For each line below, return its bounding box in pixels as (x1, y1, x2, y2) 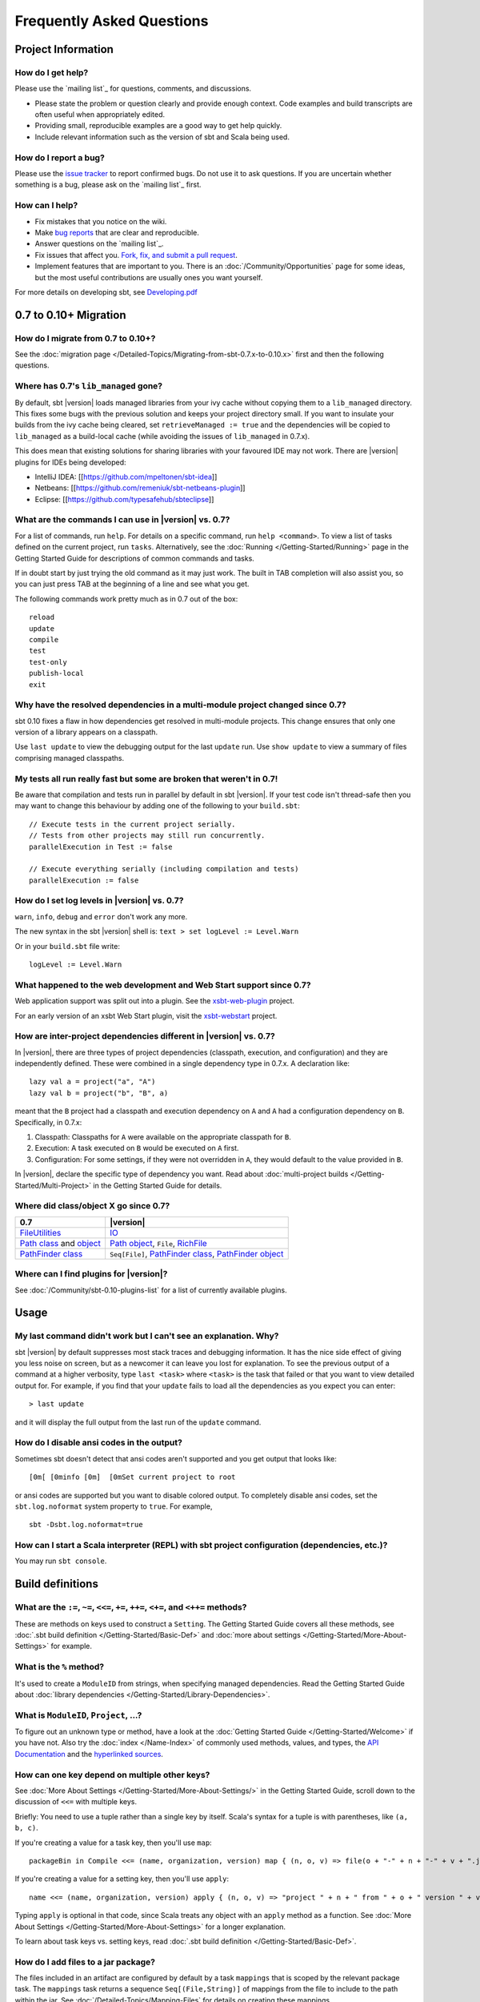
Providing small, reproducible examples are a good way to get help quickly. (34, 121, 282, 131)
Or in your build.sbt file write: (14, 941, 120, 951)
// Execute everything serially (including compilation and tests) (29, 865, 299, 874)
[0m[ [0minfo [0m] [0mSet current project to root (29, 1473, 236, 1481)
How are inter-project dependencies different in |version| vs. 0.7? (14, 1031, 275, 1042)
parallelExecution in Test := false (29, 842, 173, 851)
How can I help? (14, 200, 78, 211)
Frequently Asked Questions (14, 12, 209, 30)
